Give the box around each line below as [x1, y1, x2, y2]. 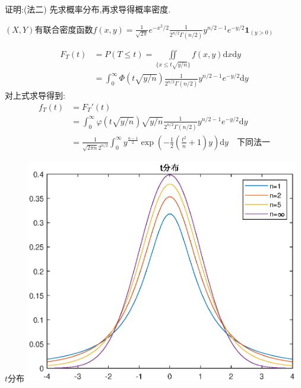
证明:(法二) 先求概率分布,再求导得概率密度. [5, 3, 171, 15]
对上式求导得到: [5, 89, 65, 102]
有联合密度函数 [34, 23, 93, 35]
